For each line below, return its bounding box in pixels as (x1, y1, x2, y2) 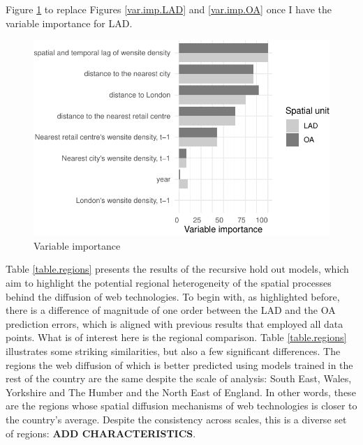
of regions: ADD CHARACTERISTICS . (6, 425, 196, 440)
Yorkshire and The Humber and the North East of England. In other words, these (6, 384, 356, 399)
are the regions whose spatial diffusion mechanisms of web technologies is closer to (6, 398, 357, 413)
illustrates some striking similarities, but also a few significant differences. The (6, 343, 341, 358)
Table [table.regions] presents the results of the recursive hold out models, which (6, 262, 349, 276)
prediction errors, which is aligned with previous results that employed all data (6, 316, 343, 331)
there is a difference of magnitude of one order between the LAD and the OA (6, 303, 336, 317)
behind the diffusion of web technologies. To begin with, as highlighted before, (6, 289, 340, 303)
